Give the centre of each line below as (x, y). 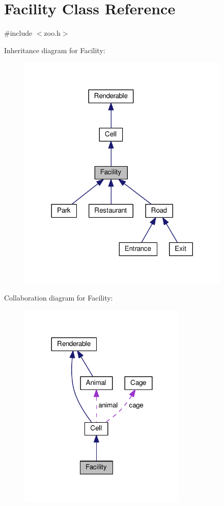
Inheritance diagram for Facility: (55, 50)
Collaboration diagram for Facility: (59, 297)
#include (18, 33)
